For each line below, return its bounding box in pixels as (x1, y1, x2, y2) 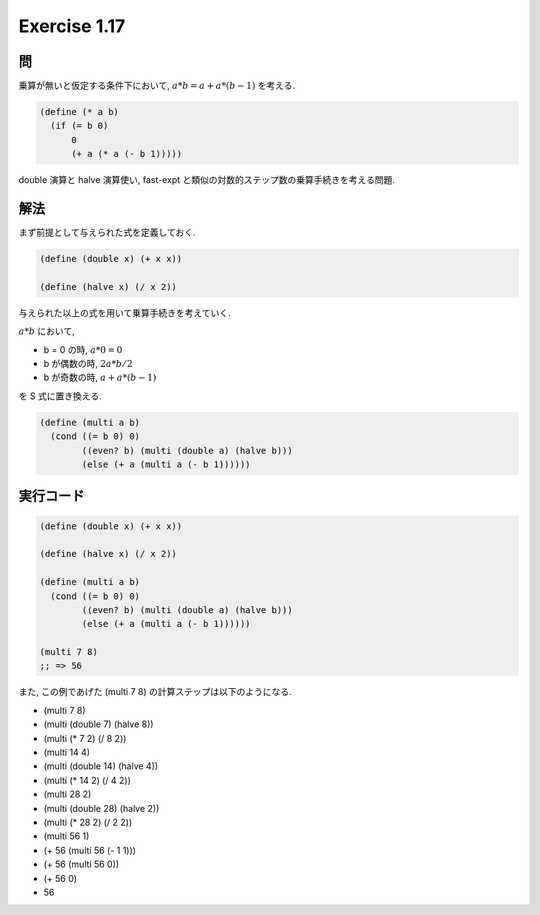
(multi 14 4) (43, 746, 90, 759)
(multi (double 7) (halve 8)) (43, 718, 154, 730)
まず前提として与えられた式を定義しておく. (18, 226, 196, 239)
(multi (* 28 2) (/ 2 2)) (43, 816, 133, 828)
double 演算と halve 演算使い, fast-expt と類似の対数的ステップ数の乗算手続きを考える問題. (18, 174, 395, 186)
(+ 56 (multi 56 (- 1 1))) (43, 844, 137, 856)
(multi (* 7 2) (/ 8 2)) (43, 732, 127, 744)
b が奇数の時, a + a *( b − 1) (43, 371, 157, 384)
